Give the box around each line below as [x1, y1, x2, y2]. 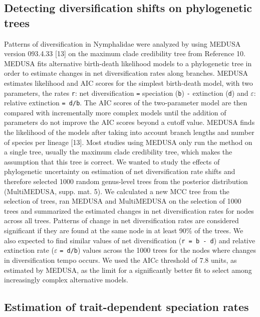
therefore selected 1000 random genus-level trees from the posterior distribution [4, 176, 248, 187]
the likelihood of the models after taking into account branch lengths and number [4, 127, 254, 137]
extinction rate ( [4, 245, 54, 255]
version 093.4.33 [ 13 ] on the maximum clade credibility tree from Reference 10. [4, 48, 245, 59]
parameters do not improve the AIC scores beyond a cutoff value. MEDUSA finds [4, 117, 255, 127]
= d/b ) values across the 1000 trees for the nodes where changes [60, 245, 256, 255]
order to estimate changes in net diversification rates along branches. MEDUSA [4, 68, 248, 78]
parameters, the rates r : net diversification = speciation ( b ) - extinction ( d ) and [4, 87, 248, 98]
